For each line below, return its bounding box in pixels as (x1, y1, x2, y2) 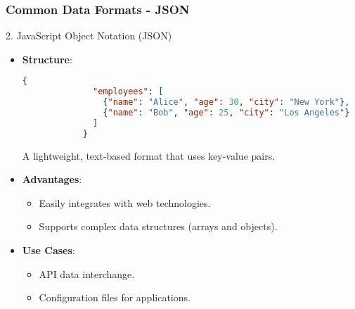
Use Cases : (22, 243, 75, 258)
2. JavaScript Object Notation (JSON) (6, 28, 172, 43)
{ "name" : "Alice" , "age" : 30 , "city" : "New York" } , (103, 97, 350, 108)
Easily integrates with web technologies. (39, 195, 211, 210)
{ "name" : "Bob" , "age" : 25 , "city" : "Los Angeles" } (103, 108, 350, 118)
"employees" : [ (93, 87, 164, 97)
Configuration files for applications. (39, 290, 191, 305)
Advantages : (22, 172, 82, 187)
